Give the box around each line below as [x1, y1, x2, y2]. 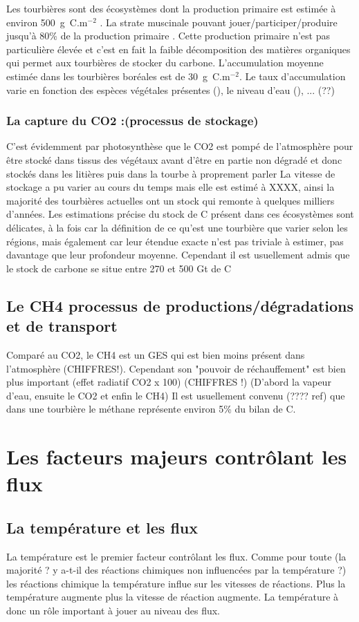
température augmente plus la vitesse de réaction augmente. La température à [6, 590, 339, 604]
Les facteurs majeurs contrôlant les [6, 442, 347, 471]
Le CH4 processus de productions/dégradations [6, 294, 354, 316]
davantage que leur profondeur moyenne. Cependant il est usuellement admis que [6, 247, 350, 262]
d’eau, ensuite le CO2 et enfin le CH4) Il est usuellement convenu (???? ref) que [6, 388, 345, 402]
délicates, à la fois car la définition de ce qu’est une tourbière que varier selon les [6, 220, 348, 234]
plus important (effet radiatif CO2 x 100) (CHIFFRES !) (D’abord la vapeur [6, 375, 331, 389]
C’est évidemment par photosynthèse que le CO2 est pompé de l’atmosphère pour [6, 139, 353, 153]
